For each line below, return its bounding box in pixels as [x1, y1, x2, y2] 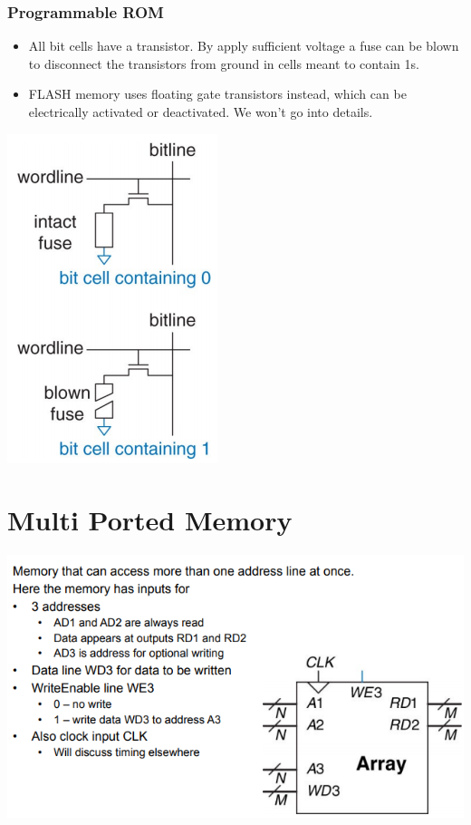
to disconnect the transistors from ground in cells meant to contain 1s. [28, 53, 419, 73]
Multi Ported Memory [7, 501, 293, 539]
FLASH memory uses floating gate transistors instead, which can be [28, 84, 407, 103]
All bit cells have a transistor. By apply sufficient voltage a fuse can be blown [28, 36, 459, 55]
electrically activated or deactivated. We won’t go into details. [28, 102, 373, 121]
